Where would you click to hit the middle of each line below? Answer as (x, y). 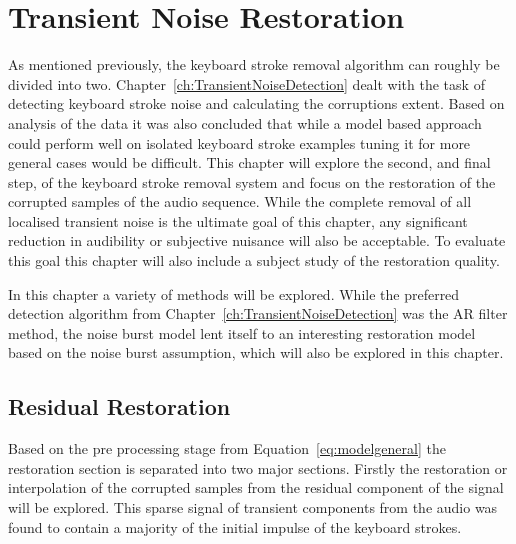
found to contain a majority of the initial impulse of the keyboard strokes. (235, 526)
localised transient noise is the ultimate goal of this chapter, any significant (238, 220)
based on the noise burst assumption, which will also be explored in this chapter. (256, 352)
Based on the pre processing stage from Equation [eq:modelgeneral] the (227, 448)
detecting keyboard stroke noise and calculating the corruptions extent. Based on (256, 103)
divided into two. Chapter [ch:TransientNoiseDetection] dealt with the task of (246, 83)
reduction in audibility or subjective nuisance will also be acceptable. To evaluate (257, 240)
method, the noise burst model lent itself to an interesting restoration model (242, 332)
